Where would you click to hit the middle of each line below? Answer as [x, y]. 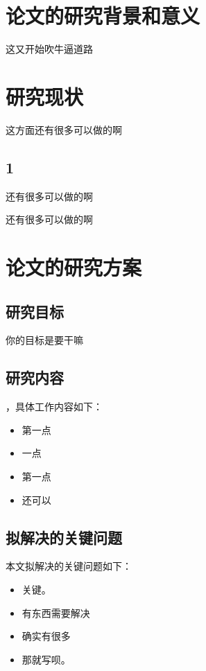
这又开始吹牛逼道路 [49, 49]
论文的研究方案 [74, 267]
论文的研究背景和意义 [103, 16]
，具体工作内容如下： [54, 407]
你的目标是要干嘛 [44, 340]
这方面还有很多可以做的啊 [64, 129]
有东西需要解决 [56, 612]
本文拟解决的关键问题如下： [69, 566]
